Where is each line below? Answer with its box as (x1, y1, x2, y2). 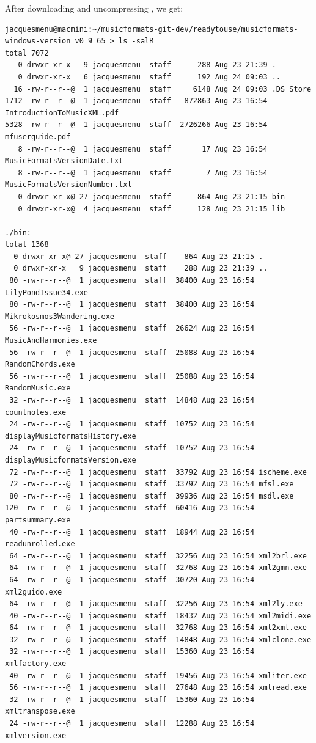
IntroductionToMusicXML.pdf (5, 108, 119, 117)
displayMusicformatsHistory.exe (5, 431, 136, 441)
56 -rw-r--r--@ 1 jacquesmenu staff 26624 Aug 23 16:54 (9, 324, 255, 333)
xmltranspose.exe (5, 707, 75, 716)
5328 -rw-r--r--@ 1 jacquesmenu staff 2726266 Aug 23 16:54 (5, 120, 268, 130)
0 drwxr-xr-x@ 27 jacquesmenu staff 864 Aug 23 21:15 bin (18, 192, 285, 201)
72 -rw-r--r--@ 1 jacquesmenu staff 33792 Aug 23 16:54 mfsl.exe (9, 480, 294, 489)
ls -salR (119, 37, 154, 46)
